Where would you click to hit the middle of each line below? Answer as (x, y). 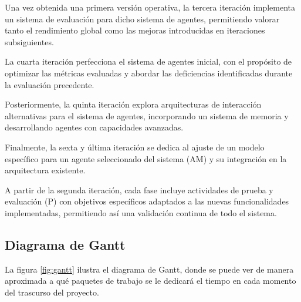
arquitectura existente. (45, 170)
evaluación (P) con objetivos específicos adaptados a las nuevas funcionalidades (147, 201)
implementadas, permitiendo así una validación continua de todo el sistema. (141, 212)
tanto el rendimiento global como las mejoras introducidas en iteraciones (135, 30)
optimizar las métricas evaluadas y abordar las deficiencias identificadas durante (149, 73)
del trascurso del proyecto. (52, 292)
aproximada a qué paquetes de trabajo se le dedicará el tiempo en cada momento (150, 281)
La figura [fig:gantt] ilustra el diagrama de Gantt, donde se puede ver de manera (149, 269)
